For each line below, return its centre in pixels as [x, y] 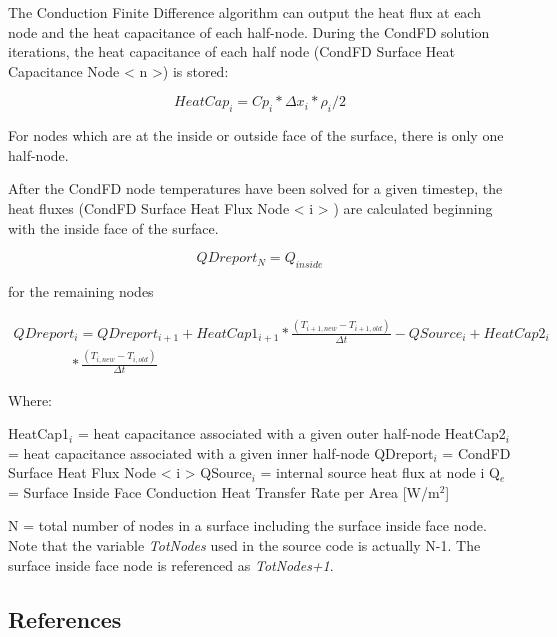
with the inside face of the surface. [113, 227]
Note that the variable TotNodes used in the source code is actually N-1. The [244, 545]
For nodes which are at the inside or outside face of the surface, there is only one [256, 135]
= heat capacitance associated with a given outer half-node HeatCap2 [291, 433]
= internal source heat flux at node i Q [380, 472]
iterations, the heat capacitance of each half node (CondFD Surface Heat [231, 51]
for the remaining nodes [81, 290]
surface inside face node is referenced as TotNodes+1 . [171, 564]
